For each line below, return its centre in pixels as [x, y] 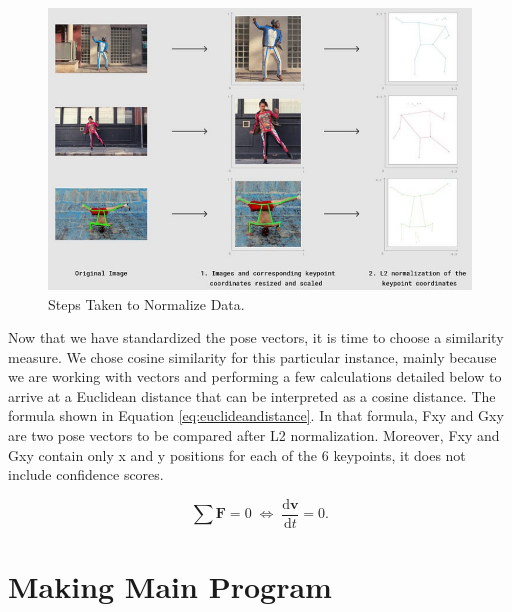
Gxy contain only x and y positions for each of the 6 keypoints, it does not [237, 454]
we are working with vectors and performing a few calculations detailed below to [255, 376]
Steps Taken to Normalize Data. [146, 303]
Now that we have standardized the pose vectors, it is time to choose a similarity [256, 337]
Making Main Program [170, 586]
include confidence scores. [86, 474]
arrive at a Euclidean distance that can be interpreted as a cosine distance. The [252, 395]
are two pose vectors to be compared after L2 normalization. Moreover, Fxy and [254, 435]
